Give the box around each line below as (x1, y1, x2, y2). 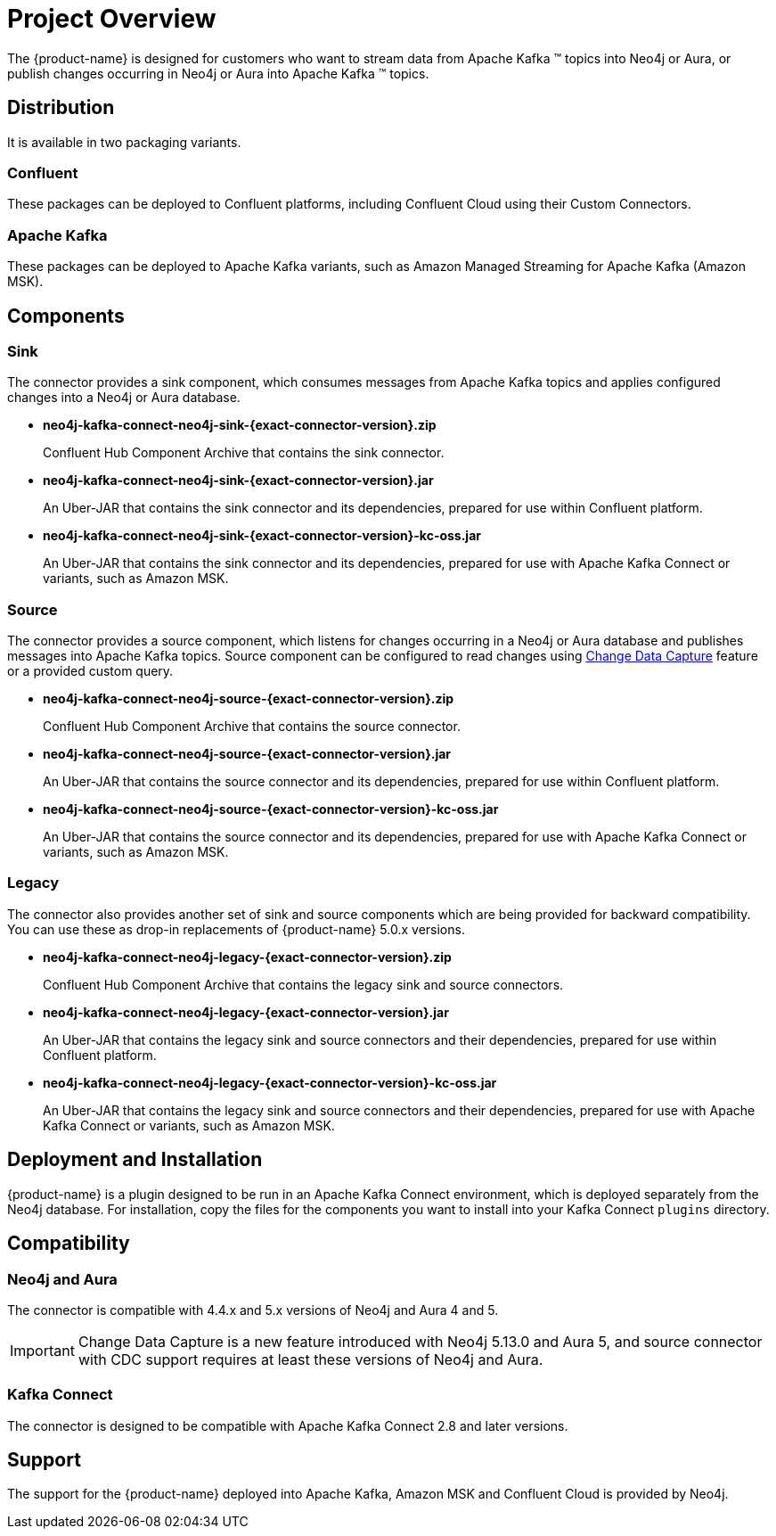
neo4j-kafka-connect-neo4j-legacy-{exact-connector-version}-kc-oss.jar (43, 1074, 497, 1090)
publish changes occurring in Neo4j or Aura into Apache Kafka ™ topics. (7, 65, 429, 81)
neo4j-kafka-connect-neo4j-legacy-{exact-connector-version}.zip (43, 949, 452, 965)
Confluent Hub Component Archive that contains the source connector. (43, 719, 461, 735)
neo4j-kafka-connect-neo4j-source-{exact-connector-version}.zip (43, 691, 454, 707)
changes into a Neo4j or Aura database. (7, 390, 241, 406)
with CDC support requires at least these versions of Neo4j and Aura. (78, 1350, 543, 1368)
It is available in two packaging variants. (7, 134, 241, 150)
